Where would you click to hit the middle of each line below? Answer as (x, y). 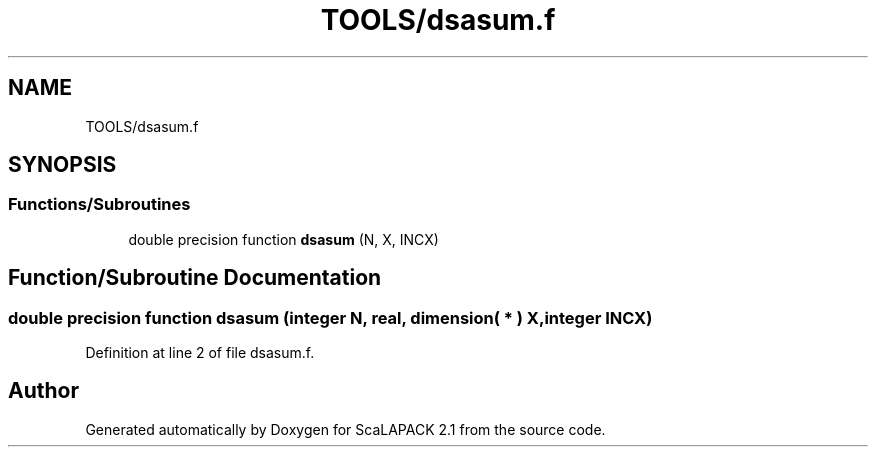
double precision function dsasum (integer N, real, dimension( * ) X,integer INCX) (330, 317)
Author (43, 391)
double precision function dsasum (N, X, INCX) (283, 239)
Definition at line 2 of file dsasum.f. (200, 353)
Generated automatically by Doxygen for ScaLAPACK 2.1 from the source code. (345, 429)
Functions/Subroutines (99, 204)
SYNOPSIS (62, 165)
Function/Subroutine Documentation (195, 278)
